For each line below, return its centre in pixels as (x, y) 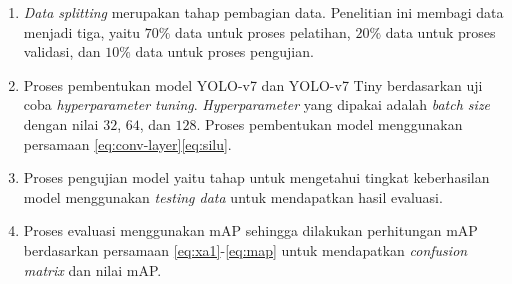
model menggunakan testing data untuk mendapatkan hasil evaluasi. (233, 196)
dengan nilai (61, 123)
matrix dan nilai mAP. (92, 269)
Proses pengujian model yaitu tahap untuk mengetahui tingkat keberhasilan (256, 177)
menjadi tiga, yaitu (82, 31)
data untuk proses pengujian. (224, 51)
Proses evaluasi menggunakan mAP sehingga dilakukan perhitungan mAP (250, 230)
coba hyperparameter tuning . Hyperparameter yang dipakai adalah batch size (257, 104)
